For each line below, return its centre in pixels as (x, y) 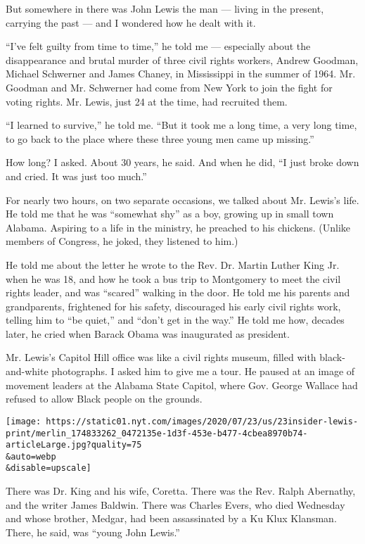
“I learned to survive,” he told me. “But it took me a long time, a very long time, (181, 125)
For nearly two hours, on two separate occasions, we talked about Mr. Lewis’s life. (182, 200)
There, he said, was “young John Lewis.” (93, 532)
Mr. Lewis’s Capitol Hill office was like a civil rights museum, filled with (161, 357)
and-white (27, 371)
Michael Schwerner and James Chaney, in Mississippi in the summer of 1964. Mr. (181, 74)
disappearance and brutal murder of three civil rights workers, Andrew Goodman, (182, 59)
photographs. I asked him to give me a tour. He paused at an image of (203, 371)
